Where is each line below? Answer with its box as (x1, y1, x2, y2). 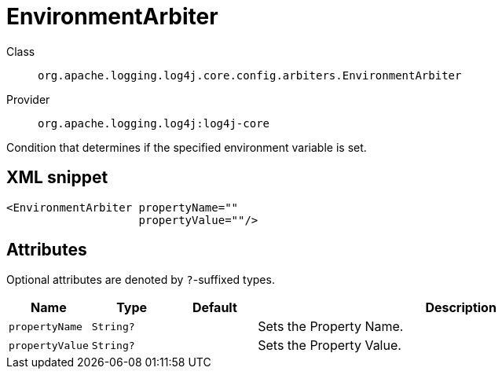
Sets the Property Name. (258, 318, 404, 335)
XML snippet (6, 167, 108, 188)
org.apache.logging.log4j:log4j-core (38, 116, 270, 130)
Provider (6, 92, 50, 106)
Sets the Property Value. (258, 337, 401, 354)
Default (192, 300, 237, 316)
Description (425, 300, 497, 316)
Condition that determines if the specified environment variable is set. (6, 140, 367, 154)
